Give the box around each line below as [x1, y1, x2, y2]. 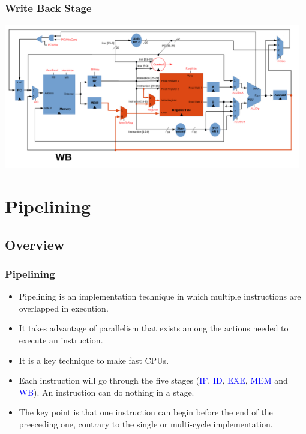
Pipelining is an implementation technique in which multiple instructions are [19, 290, 301, 303]
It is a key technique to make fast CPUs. [19, 354, 169, 366]
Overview [5, 235, 65, 253]
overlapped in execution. [19, 301, 109, 314]
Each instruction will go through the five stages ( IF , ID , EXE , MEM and [19, 374, 288, 387]
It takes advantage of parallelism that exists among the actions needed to [19, 322, 289, 334]
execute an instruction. [19, 333, 103, 346]
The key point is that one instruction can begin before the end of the [19, 406, 273, 418]
